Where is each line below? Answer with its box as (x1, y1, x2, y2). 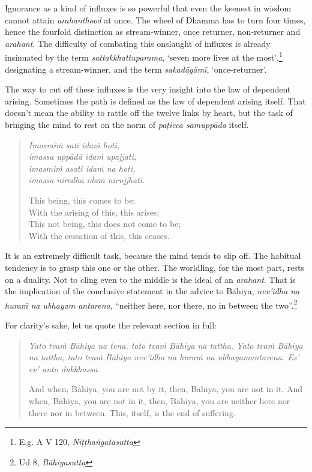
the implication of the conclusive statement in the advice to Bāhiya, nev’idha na (5, 285, 300, 297)
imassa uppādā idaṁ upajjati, (28, 150, 137, 163)
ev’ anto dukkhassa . (28, 362, 100, 375)
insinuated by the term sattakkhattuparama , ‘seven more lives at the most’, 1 (5, 49, 283, 64)
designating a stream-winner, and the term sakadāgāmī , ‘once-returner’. (5, 62, 267, 75)
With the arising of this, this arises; (28, 205, 160, 218)
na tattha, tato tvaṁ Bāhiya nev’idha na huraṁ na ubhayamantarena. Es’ (28, 351, 299, 363)
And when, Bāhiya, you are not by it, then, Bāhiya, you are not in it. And (28, 383, 303, 395)
